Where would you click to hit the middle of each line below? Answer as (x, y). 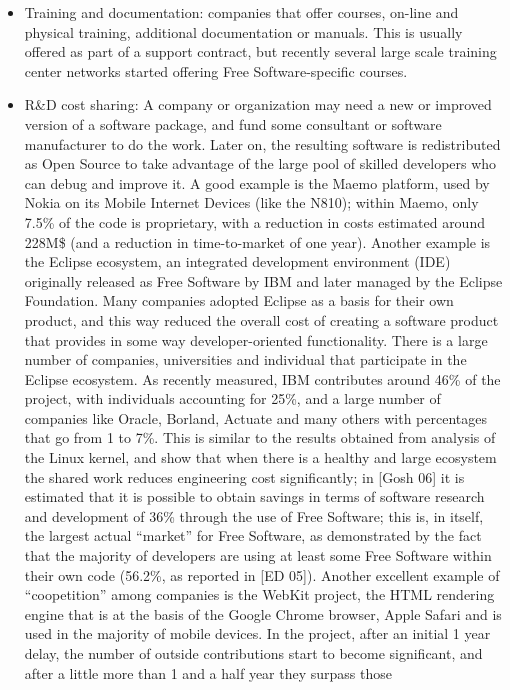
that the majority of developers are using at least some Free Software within (258, 555)
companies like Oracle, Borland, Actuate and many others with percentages (255, 417)
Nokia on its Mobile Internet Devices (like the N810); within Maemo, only (251, 202)
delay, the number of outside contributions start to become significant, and (253, 653)
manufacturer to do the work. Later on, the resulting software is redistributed (262, 143)
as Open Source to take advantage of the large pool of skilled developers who (260, 163)
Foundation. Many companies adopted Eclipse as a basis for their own (239, 300)
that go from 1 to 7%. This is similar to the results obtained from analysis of (260, 437)
